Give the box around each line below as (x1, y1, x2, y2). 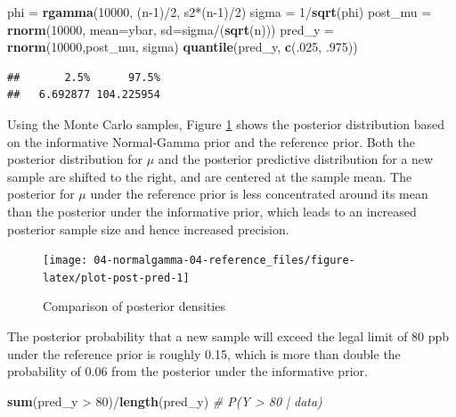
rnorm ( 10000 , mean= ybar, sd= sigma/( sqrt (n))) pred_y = (7, 20, 334, 38)
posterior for (7, 184, 75, 203)
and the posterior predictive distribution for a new (158, 150, 434, 168)
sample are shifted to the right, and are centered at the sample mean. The (7, 167, 412, 185)
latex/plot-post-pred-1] (43, 271, 190, 284)
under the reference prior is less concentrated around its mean (90, 184, 428, 203)
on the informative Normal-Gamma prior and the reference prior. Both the (7, 132, 415, 151)
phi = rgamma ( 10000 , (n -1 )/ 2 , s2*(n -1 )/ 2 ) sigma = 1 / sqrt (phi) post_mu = (7, 3, 432, 20)
